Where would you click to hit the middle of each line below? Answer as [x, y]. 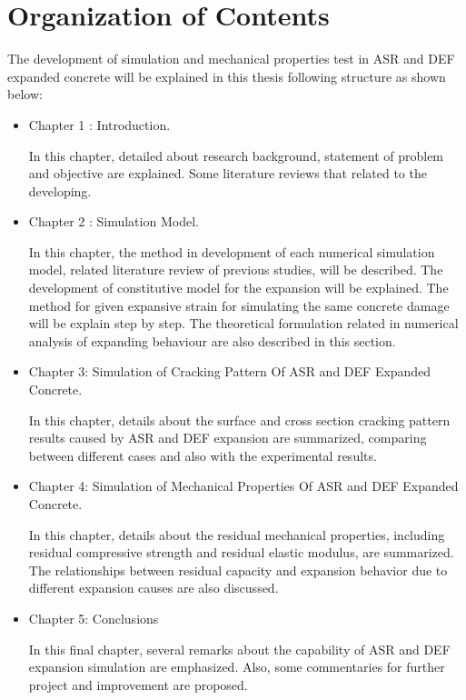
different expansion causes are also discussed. [154, 588]
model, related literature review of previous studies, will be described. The [236, 270]
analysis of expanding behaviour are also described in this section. [212, 340]
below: [25, 94]
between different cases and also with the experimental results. [203, 455]
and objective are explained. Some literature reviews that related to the [228, 173]
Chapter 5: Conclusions [94, 618]
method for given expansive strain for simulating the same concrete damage [239, 305]
